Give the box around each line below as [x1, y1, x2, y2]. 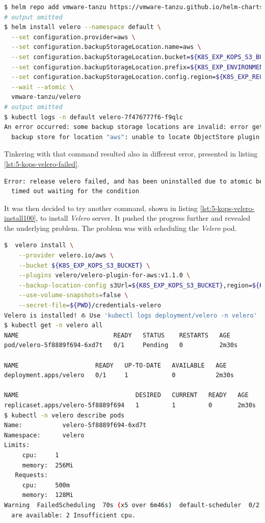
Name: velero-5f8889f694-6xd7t [4, 422, 147, 429]
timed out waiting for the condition [11, 188, 139, 195]
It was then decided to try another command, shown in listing [4, 202, 198, 213]
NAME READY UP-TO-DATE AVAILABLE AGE [4, 361, 227, 369]
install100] [4, 213, 36, 223]
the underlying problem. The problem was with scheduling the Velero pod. [4, 222, 237, 233]
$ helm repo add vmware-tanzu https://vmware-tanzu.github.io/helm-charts [4, 4, 263, 11]
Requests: [15, 472, 48, 479]
